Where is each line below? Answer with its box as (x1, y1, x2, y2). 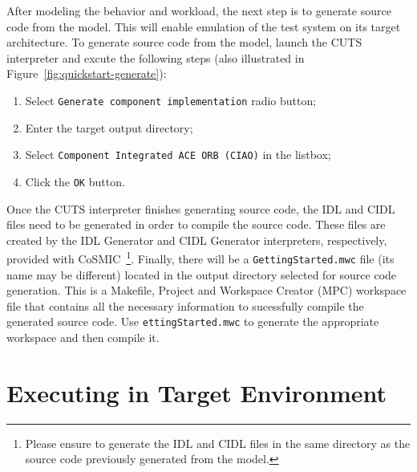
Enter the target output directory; (25, 119, 193, 136)
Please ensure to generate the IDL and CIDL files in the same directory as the (25, 434, 411, 451)
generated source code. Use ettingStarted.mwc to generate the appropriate (6, 313, 379, 330)
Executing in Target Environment (6, 376, 387, 409)
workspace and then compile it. (6, 329, 160, 346)
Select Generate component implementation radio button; (25, 92, 317, 108)
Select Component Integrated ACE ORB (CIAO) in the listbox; (25, 146, 331, 163)
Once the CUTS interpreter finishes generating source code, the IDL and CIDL (6, 200, 395, 217)
